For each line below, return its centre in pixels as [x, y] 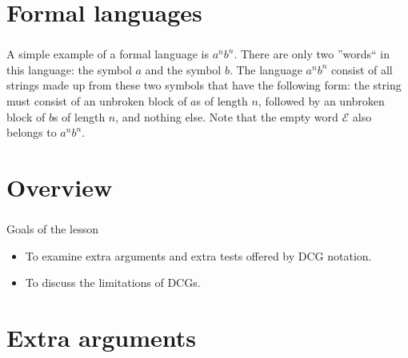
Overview [60, 187]
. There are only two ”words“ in [312, 54]
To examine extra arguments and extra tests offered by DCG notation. [198, 255]
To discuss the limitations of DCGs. [113, 282]
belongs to [32, 132]
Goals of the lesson [53, 229]
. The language [266, 69]
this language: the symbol [69, 69]
